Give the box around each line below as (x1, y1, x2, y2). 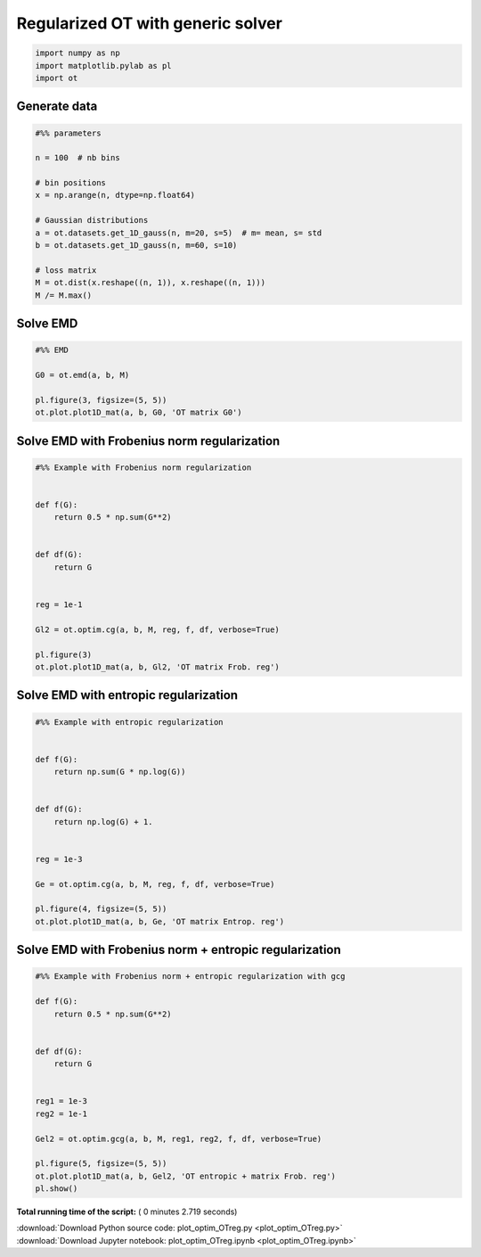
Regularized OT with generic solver (16, 13, 282, 33)
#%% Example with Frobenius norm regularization (35, 462, 252, 472)
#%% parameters (35, 127, 102, 138)
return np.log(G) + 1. (53, 817, 153, 826)
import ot (35, 72, 78, 83)
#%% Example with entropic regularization (35, 717, 224, 727)
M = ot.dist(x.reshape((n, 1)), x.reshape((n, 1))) (35, 277, 266, 288)
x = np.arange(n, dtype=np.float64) (35, 190, 196, 201)
